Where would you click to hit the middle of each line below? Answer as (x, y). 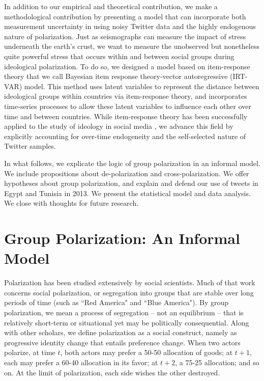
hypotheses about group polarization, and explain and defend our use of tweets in (131, 183)
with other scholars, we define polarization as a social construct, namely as (121, 332)
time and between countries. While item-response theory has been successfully (126, 116)
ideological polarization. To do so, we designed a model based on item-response (127, 66)
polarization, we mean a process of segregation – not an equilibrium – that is (124, 312)
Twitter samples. (30, 146)
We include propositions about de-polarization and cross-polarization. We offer (127, 173)
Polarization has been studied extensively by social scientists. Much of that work (130, 282)
